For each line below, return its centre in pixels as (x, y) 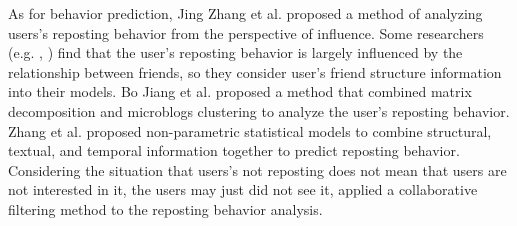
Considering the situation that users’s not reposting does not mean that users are (257, 169)
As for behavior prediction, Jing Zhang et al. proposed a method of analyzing (245, 13)
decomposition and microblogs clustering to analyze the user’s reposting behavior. (259, 110)
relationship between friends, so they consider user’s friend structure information (255, 71)
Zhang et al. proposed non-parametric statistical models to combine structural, (250, 130)
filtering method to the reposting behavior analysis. (165, 208)
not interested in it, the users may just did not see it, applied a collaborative (243, 189)
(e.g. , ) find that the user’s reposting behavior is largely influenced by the (235, 52)
